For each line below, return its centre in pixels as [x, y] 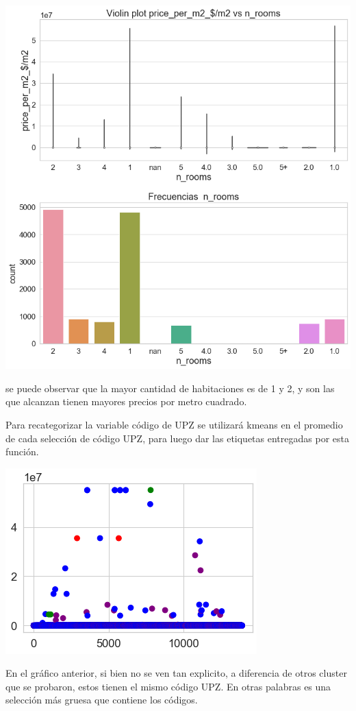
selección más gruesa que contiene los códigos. [102, 700]
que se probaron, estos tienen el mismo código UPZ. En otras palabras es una [168, 686]
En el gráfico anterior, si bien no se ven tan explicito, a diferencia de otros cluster [176, 673]
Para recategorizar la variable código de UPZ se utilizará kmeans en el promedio [174, 424]
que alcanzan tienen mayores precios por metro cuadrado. [126, 401]
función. [22, 451]
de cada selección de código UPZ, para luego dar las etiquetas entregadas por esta [177, 438]
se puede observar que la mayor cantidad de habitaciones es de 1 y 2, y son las [170, 388]
